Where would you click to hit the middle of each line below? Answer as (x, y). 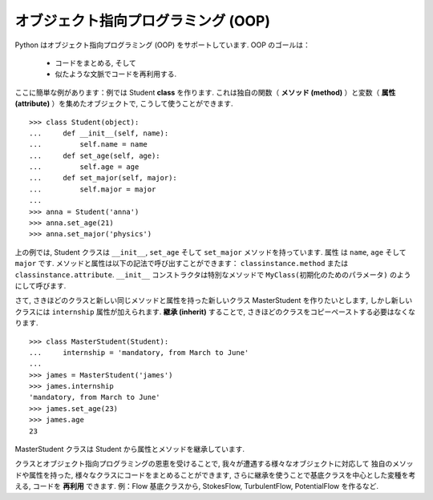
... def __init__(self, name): (99, 133)
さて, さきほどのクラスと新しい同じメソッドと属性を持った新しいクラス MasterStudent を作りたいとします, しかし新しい (214, 300)
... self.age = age (84, 167)
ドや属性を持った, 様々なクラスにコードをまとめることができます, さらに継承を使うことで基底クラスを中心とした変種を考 (215, 475)
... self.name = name (89, 145)
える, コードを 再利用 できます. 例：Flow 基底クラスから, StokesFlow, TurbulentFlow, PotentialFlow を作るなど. (197, 486)
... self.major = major (93, 189)
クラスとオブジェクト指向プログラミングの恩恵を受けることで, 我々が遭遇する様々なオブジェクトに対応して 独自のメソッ (214, 464)
